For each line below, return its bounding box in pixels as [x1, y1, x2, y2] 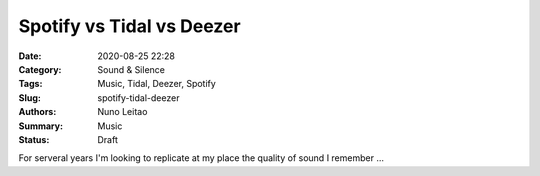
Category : [18, 63, 62, 75]
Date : [18, 50, 42, 62]
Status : [18, 133, 50, 145]
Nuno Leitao [97, 106, 148, 118]
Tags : [18, 78, 43, 90]
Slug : [18, 91, 42, 104]
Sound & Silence [97, 63, 165, 75]
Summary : [18, 120, 64, 132]
